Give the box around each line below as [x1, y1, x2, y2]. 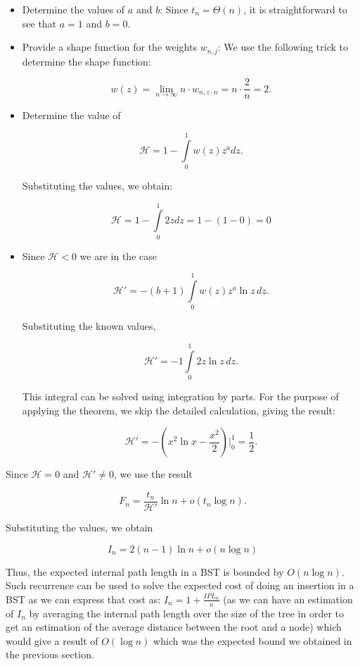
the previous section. [6, 647, 94, 662]
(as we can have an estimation [223, 591, 353, 606]
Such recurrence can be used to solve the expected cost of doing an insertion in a [6, 578, 354, 593]
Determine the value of [22, 108, 121, 123]
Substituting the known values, [22, 319, 156, 333]
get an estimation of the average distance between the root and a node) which [6, 619, 342, 634]
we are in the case [79, 248, 157, 263]
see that [22, 16, 57, 30]
